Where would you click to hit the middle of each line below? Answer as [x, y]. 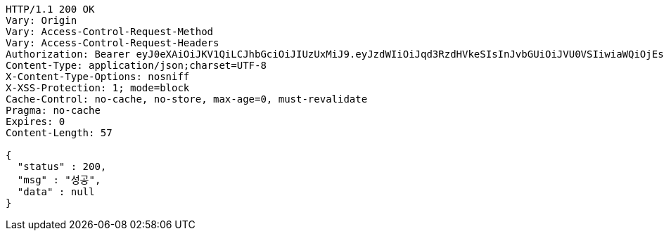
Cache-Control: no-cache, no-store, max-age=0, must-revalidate [187, 99]
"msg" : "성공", [59, 180]
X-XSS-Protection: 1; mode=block [98, 88]
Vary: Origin [41, 20]
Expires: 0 [36, 122]
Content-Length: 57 [59, 133]
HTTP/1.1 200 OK [50, 9]
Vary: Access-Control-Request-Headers [113, 43]
